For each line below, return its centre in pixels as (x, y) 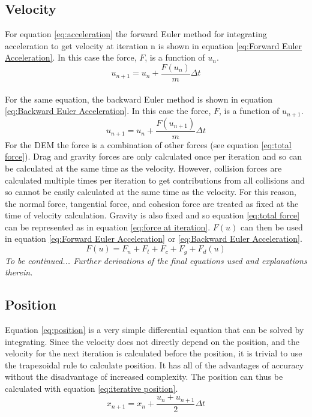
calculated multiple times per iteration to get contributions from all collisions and (155, 180)
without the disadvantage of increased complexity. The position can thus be (144, 376)
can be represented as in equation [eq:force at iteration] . (108, 226)
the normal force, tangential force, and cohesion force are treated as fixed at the (152, 203)
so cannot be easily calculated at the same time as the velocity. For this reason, (151, 192)
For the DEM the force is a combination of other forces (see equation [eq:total (148, 144)
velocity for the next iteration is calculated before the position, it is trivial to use (154, 353)
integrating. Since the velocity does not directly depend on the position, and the (152, 341)
